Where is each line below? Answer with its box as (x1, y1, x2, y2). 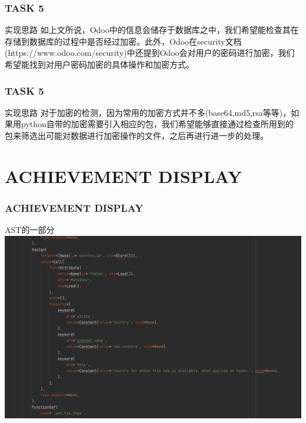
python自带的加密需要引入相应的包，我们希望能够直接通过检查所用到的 (21, 118, 294, 130)
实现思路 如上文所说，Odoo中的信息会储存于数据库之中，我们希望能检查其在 (5, 24, 299, 36)
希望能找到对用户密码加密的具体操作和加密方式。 (5, 58, 194, 70)
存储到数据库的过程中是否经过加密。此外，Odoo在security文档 (5, 35, 242, 47)
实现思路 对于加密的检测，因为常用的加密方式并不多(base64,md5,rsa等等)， (5, 106, 291, 118)
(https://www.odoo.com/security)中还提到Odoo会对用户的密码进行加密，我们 (5, 46, 295, 59)
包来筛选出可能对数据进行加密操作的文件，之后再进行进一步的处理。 (5, 129, 268, 141)
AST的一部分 (5, 224, 55, 236)
